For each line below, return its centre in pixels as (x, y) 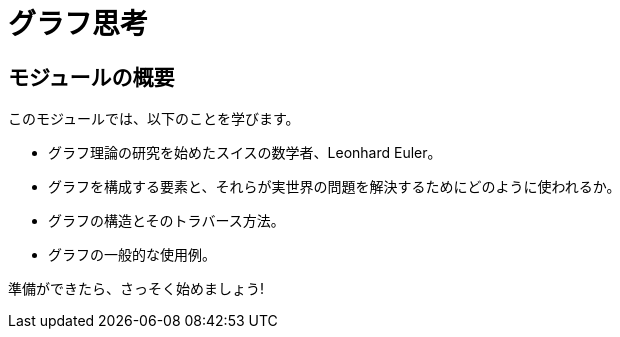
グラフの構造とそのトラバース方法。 (166, 221)
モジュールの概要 (91, 77)
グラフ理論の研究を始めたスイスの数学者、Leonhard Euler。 (245, 153)
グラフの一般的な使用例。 (132, 255)
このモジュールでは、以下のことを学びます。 (154, 119)
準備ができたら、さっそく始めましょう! (136, 289)
